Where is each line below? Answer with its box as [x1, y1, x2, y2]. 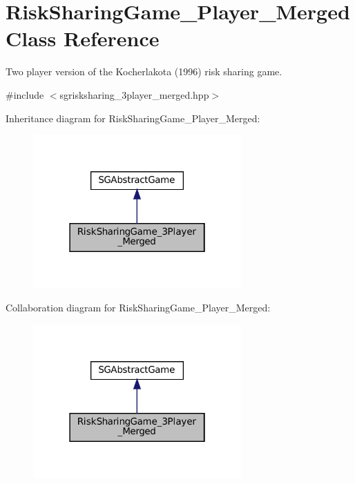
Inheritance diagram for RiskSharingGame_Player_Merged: [6, 110, 260, 125]
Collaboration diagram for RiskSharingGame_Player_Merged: [6, 300, 271, 315]
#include [6, 87, 44, 101]
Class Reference [6, 24, 160, 52]
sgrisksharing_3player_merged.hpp [59, 87, 209, 101]
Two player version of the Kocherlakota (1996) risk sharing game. [6, 64, 282, 79]
